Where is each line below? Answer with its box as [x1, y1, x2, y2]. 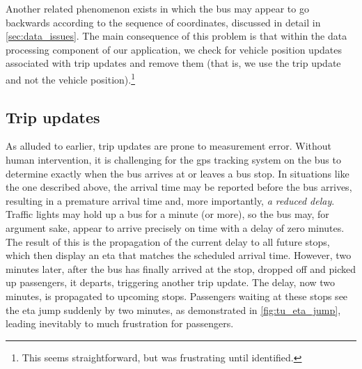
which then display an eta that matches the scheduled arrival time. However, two [6, 248, 352, 262]
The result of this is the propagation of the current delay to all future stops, [6, 234, 330, 249]
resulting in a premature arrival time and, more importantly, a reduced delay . [6, 193, 335, 207]
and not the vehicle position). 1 [6, 70, 135, 86]
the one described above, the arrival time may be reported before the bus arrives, [6, 180, 352, 194]
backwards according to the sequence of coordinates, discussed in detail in [6, 15, 321, 29]
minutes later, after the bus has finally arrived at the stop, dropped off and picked [6, 261, 356, 276]
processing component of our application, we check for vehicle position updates [6, 42, 343, 56]
